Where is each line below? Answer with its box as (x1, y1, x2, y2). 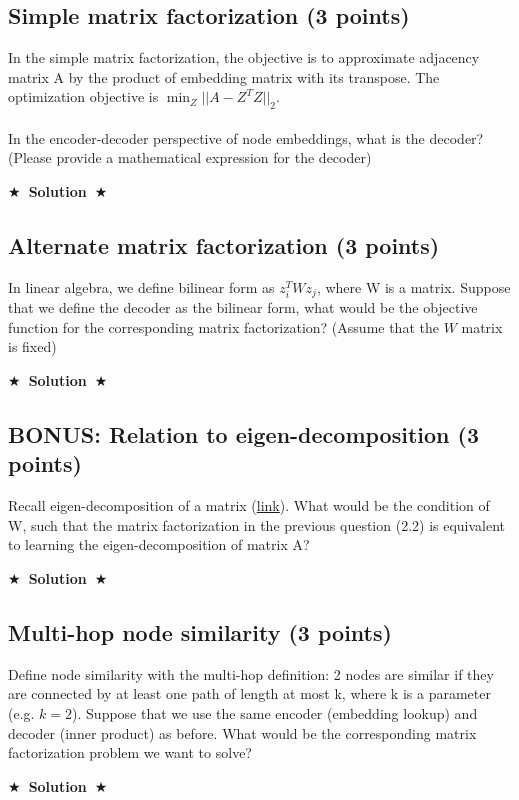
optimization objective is (8, 86, 159, 107)
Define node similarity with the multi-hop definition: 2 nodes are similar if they (8, 663, 494, 684)
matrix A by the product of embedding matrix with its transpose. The (8, 66, 440, 87)
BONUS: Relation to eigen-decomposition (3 (8, 418, 479, 449)
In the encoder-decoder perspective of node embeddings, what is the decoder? (8, 127, 484, 148)
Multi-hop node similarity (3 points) (8, 616, 392, 647)
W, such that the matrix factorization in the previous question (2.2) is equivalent (8, 514, 506, 535)
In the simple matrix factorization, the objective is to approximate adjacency (8, 47, 480, 68)
